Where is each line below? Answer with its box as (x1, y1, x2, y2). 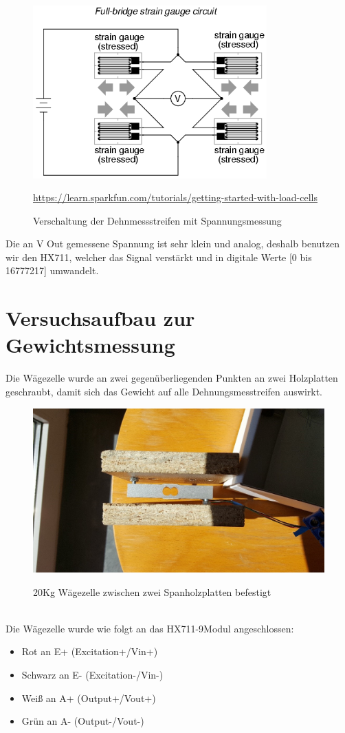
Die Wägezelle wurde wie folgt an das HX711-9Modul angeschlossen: (5, 621, 294, 635)
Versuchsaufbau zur (5, 304, 195, 332)
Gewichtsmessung (5, 331, 175, 359)
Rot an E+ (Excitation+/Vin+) (21, 644, 158, 659)
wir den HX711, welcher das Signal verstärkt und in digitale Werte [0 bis (5, 249, 312, 264)
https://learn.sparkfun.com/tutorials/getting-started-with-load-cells (33, 190, 318, 205)
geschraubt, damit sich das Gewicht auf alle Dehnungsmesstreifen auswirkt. (5, 384, 322, 398)
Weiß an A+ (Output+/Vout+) (21, 690, 156, 705)
